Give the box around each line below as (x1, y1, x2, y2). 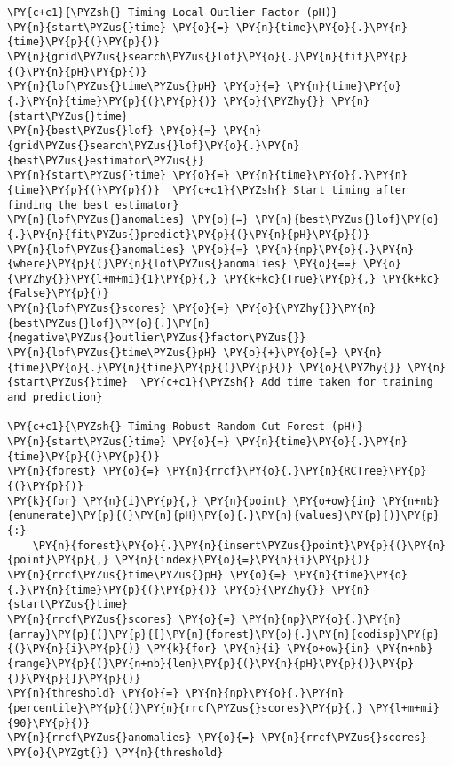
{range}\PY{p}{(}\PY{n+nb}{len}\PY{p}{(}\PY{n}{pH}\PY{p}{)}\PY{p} (7, 657, 415, 670)
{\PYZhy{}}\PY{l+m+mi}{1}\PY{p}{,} (7, 272, 218, 285)
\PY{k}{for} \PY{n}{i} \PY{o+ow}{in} (147, 642, 370, 656)
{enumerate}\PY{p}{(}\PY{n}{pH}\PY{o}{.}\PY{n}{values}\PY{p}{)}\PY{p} (7, 509, 440, 523)
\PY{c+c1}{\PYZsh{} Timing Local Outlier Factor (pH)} (7, 6, 338, 19)
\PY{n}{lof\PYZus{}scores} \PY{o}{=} (7, 302, 230, 315)
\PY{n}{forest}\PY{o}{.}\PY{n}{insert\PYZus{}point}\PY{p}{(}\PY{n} (32, 539, 446, 552)
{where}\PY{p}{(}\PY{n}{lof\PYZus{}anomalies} (7, 258, 287, 271)
